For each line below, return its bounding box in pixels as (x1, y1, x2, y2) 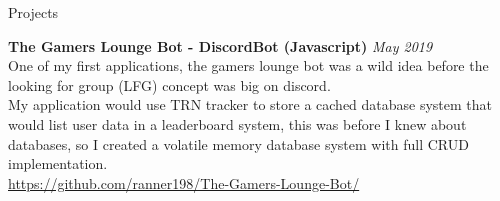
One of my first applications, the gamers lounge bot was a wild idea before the (8, 55, 489, 76)
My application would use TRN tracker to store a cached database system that (8, 94, 493, 115)
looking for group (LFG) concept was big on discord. (8, 74, 331, 95)
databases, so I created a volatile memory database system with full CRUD (8, 133, 469, 154)
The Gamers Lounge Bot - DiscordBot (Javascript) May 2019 (8, 35, 433, 56)
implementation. (8, 153, 108, 174)
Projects (8, 2, 59, 22)
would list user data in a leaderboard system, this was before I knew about (8, 113, 467, 134)
